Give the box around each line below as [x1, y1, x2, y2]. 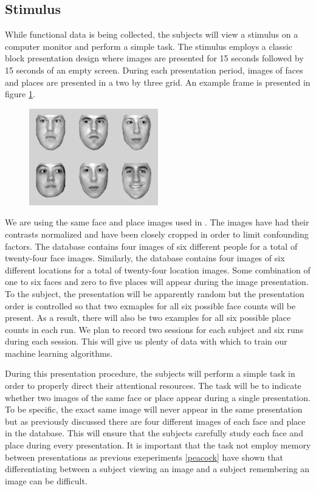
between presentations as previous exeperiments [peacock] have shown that [5, 450, 283, 463]
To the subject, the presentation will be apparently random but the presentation [5, 287, 304, 300]
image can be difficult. [5, 474, 88, 487]
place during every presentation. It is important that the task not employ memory [5, 439, 311, 452]
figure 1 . [5, 88, 35, 100]
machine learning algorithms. [5, 346, 113, 359]
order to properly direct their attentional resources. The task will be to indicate [5, 379, 301, 392]
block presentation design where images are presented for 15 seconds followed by [5, 52, 304, 64]
